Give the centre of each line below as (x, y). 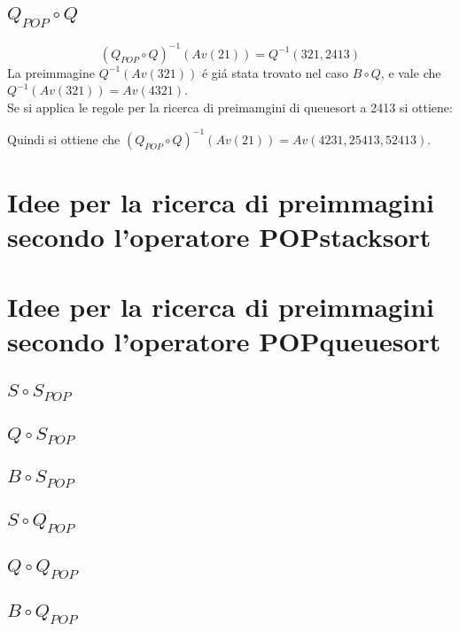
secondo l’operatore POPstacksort (219, 237)
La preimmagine (51, 72)
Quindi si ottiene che (64, 139)
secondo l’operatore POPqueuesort (224, 340)
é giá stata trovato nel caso (275, 72)
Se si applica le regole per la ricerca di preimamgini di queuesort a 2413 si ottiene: (230, 107)
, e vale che (411, 72)
